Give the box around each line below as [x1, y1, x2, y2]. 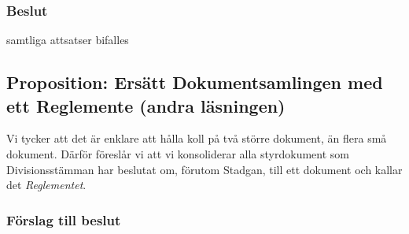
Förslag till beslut [6, 210, 121, 229]
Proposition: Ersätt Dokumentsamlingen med [6, 70, 383, 95]
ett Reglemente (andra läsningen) [6, 93, 286, 117]
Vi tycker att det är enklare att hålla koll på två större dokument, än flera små [6, 130, 387, 147]
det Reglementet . [6, 176, 87, 193]
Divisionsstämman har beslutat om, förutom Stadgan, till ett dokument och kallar [6, 161, 403, 177]
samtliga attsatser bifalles [6, 32, 129, 48]
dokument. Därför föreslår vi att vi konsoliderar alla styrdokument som [6, 146, 349, 162]
